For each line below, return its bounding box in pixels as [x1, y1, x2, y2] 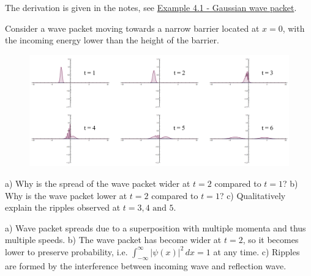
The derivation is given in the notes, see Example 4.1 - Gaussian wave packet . [5, 1, 297, 13]
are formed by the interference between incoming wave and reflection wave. [5, 259, 287, 272]
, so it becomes [242, 233, 299, 246]
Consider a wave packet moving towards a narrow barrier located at [5, 21, 260, 34]
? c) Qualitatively [219, 189, 286, 202]
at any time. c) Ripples [213, 245, 300, 258]
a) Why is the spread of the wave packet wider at [5, 176, 190, 189]
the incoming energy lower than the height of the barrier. [5, 34, 219, 46]
